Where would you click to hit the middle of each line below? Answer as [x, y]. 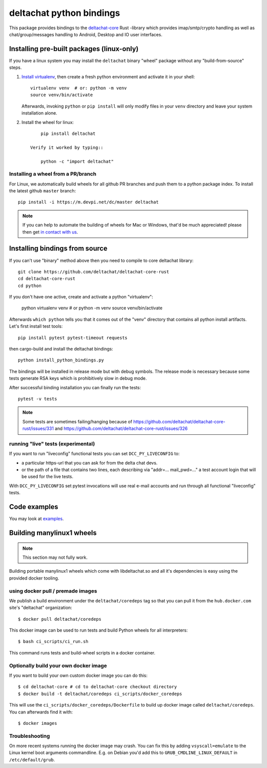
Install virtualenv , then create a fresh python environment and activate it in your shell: [108, 76]
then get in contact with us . [50, 232]
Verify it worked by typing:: [67, 147]
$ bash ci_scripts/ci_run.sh [53, 642]
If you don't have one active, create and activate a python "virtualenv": [81, 297]
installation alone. [39, 113]
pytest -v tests [38, 399]
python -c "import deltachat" [77, 161]
